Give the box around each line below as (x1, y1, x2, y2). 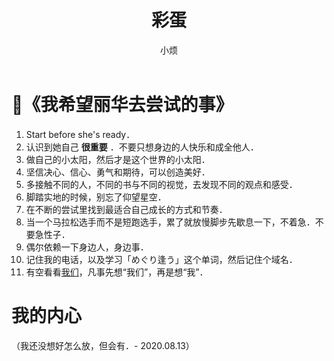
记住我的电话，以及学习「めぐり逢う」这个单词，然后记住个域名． (25, 253, 298, 265)
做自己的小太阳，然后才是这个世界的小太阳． (25, 153, 211, 165)
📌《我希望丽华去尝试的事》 (11, 93, 234, 116)
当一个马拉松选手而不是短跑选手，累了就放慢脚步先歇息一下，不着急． (25, 216, 316, 228)
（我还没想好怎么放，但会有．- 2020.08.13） (11, 339, 195, 351)
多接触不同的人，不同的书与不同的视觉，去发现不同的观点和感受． (25, 178, 298, 190)
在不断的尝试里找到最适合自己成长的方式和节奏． (25, 203, 228, 215)
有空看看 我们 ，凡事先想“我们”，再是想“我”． (25, 266, 209, 278)
